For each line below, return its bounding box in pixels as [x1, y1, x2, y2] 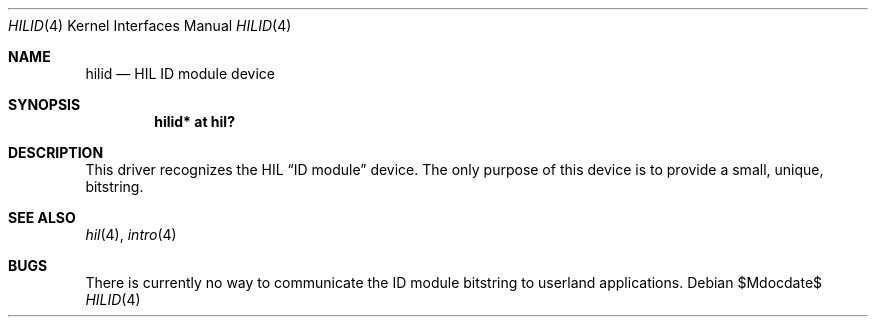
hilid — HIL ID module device [85, 65, 275, 82]
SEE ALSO [8, 209, 76, 226]
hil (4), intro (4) [85, 226, 177, 243]
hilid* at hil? [154, 113, 235, 130]
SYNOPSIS [8, 96, 81, 113]
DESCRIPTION [8, 144, 104, 161]
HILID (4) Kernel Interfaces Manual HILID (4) [8, 17, 292, 34]
